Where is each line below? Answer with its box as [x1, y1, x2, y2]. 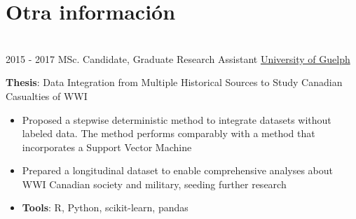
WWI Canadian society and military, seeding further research [22, 176, 287, 191]
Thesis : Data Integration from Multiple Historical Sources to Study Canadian [6, 75, 343, 90]
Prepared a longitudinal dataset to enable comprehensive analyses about [22, 163, 333, 178]
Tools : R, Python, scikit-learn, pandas [22, 200, 189, 215]
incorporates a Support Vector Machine [22, 139, 192, 154]
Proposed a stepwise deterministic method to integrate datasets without [22, 112, 331, 127]
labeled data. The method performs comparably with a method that [22, 126, 315, 141]
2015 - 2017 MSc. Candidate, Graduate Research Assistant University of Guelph [6, 51, 350, 66]
